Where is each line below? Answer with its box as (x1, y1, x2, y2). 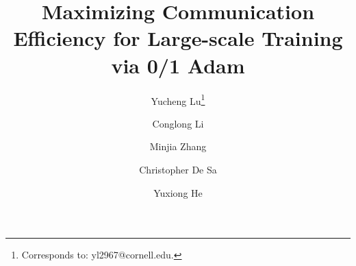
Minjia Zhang (149, 139, 207, 154)
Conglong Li (152, 116, 204, 130)
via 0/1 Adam (111, 51, 245, 79)
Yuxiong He (153, 185, 203, 199)
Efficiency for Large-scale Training (13, 24, 343, 52)
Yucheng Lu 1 (151, 91, 205, 108)
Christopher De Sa (139, 162, 217, 176)
